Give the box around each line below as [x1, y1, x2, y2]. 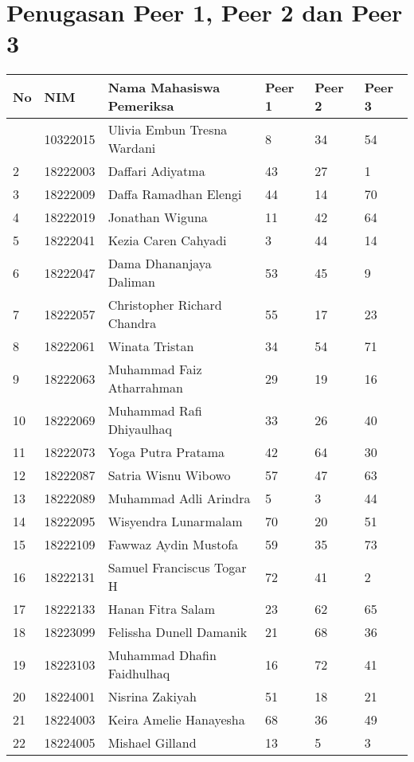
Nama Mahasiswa [107, 78, 221, 97]
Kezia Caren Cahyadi [107, 231, 227, 250]
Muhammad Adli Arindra [107, 489, 251, 508]
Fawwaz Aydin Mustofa [107, 535, 239, 554]
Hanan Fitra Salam [107, 600, 216, 619]
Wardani [107, 139, 156, 158]
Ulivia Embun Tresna [107, 120, 228, 139]
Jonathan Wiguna [107, 208, 208, 227]
